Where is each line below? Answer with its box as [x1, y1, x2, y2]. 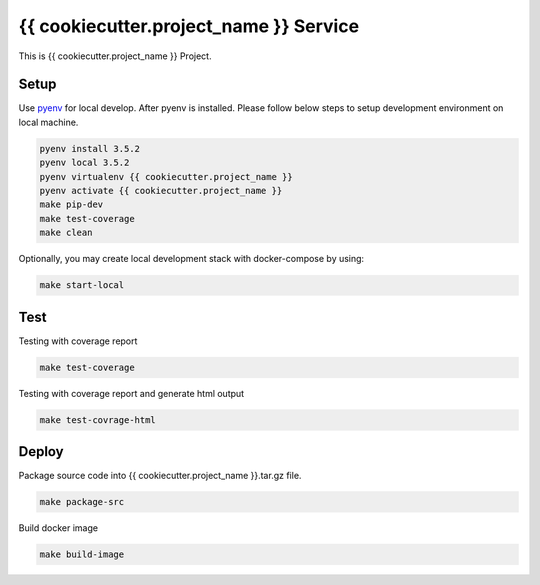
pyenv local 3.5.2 [39, 157, 130, 169]
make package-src [39, 496, 125, 508]
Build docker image [18, 522, 99, 534]
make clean [39, 227, 93, 239]
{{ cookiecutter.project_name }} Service [18, 15, 360, 37]
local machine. [18, 116, 79, 128]
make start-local [39, 280, 125, 291]
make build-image [39, 549, 125, 560]
